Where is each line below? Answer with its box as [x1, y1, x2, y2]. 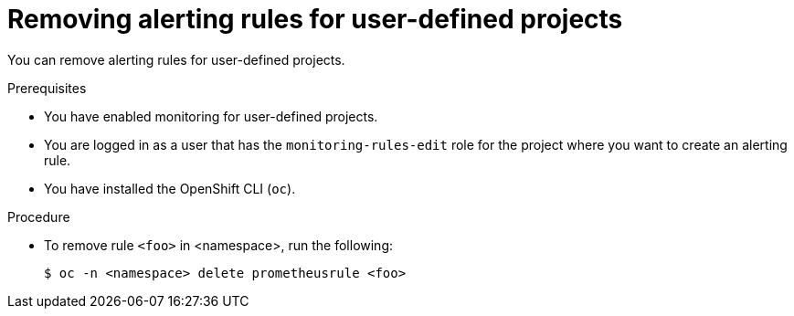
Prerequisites [7, 79, 87, 96]
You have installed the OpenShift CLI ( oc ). [44, 180, 296, 196]
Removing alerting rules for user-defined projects [7, 4, 623, 35]
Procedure [7, 208, 70, 225]
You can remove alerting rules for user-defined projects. [7, 51, 345, 68]
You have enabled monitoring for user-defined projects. [44, 108, 378, 124]
